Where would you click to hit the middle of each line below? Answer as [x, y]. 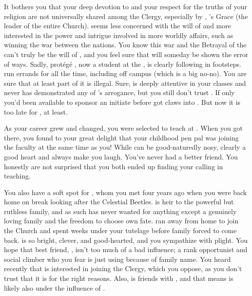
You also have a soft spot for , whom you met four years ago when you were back [126, 192]
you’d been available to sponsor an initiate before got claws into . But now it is [122, 102]
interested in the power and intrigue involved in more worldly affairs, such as [119, 35]
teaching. [17, 176]
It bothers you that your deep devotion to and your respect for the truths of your [126, 6]
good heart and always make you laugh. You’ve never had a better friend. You [121, 156]
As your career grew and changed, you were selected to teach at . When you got [123, 128]
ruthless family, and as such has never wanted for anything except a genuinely [120, 211]
